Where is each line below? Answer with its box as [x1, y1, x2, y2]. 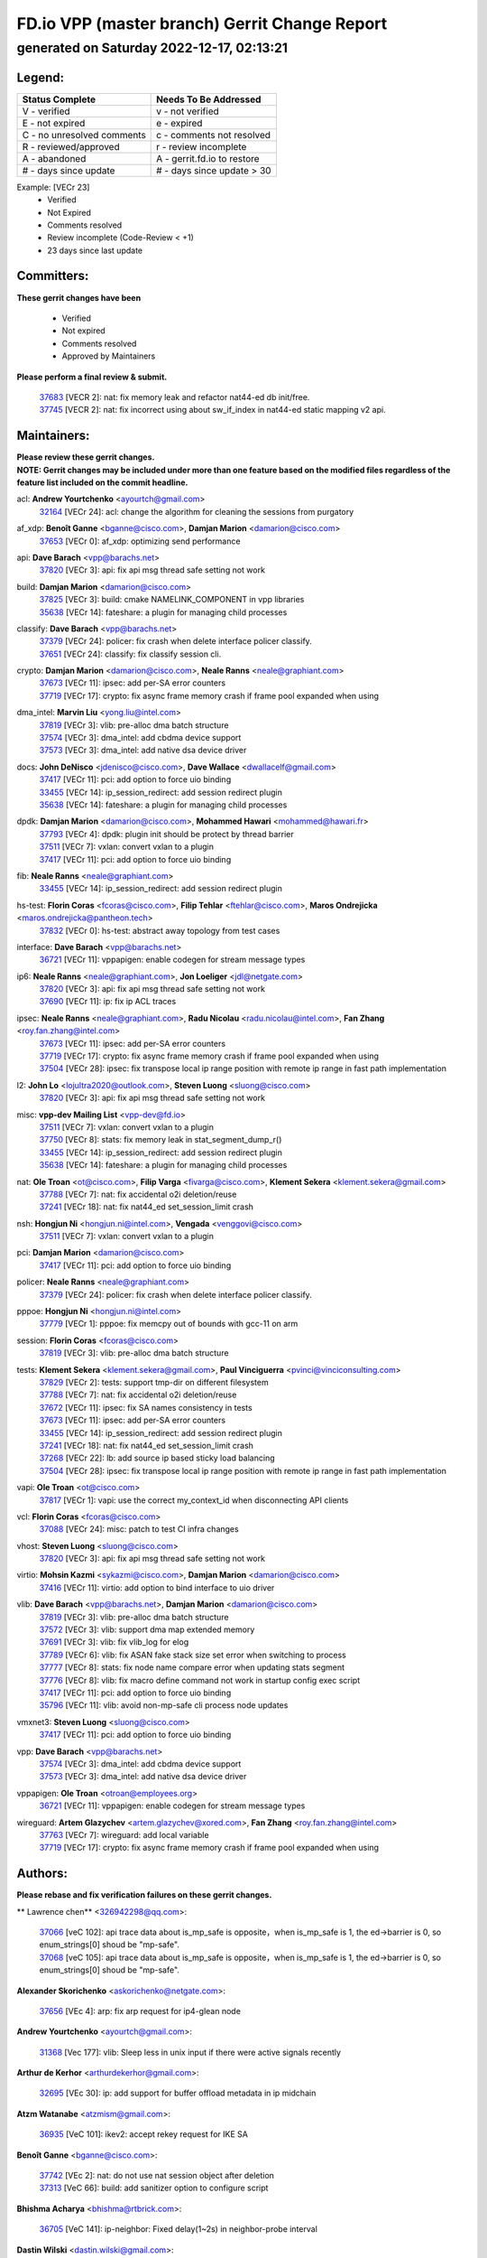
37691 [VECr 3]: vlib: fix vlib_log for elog [39, 1637, 189, 1647]
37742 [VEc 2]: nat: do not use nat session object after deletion [39, 2170, 275, 2181]
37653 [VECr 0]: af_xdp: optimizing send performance [39, 536, 241, 546]
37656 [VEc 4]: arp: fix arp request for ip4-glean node [39, 2005, 241, 2016]
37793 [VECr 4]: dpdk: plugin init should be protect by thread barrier [39, 828, 295, 839]
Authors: [16, 1866, 68, 1881]
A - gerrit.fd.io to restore [156, 152, 261, 164]
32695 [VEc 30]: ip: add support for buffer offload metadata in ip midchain [39, 2087, 317, 2099]
